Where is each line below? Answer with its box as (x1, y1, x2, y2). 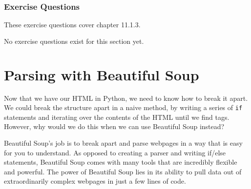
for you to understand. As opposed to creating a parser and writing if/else (4, 147, 226, 157)
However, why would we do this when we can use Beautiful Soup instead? (4, 121, 225, 132)
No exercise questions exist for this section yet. (4, 36, 144, 46)
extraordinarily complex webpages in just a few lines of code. (4, 176, 186, 186)
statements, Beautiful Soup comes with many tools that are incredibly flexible (4, 157, 237, 167)
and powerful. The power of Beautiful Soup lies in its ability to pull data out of (4, 166, 242, 176)
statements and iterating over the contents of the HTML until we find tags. (4, 112, 230, 122)
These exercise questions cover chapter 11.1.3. (4, 19, 141, 30)
